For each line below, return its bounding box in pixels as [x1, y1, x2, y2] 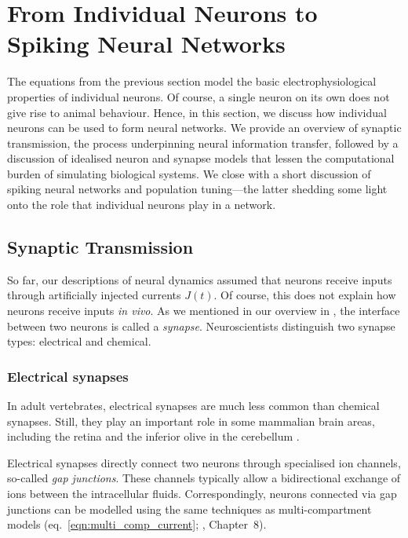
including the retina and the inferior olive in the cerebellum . [7, 428, 300, 445]
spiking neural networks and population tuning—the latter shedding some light [7, 181, 388, 197]
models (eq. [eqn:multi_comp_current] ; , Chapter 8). [7, 516, 267, 533]
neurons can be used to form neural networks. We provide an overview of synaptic [7, 119, 402, 136]
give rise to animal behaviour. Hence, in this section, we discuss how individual [7, 104, 387, 120]
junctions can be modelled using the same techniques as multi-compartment [7, 500, 372, 517]
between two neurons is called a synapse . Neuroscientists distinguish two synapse [7, 317, 395, 334]
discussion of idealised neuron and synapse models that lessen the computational [7, 150, 395, 167]
